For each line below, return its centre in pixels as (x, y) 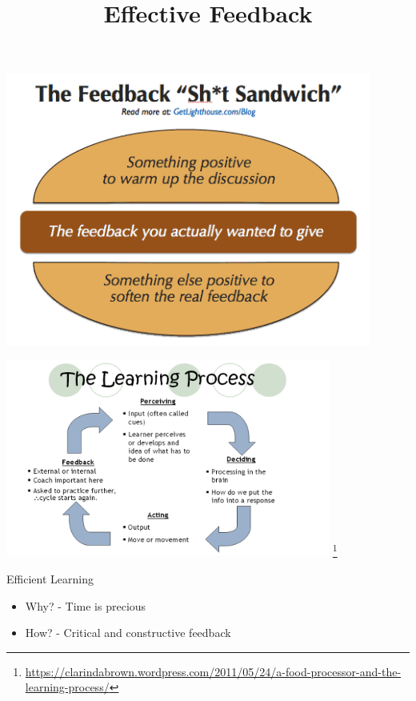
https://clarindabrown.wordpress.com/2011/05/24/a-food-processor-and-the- (213, 671)
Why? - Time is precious (86, 605)
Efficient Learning (50, 578)
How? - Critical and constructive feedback (128, 633)
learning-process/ (67, 687)
